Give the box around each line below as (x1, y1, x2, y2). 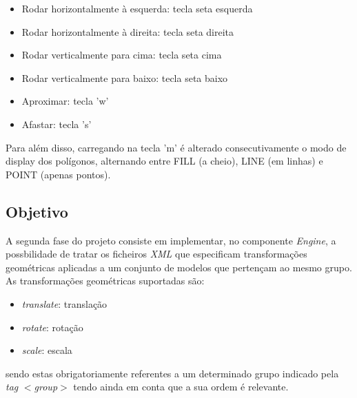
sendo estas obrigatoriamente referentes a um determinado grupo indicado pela (6, 366, 339, 380)
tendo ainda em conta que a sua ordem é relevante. (73, 379, 289, 394)
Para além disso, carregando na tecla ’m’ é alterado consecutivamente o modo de (6, 140, 347, 154)
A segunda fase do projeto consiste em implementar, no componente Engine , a (6, 233, 336, 247)
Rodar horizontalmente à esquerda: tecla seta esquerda (21, 1, 253, 15)
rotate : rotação (21, 320, 83, 334)
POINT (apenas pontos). (6, 167, 111, 181)
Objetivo (6, 200, 68, 222)
